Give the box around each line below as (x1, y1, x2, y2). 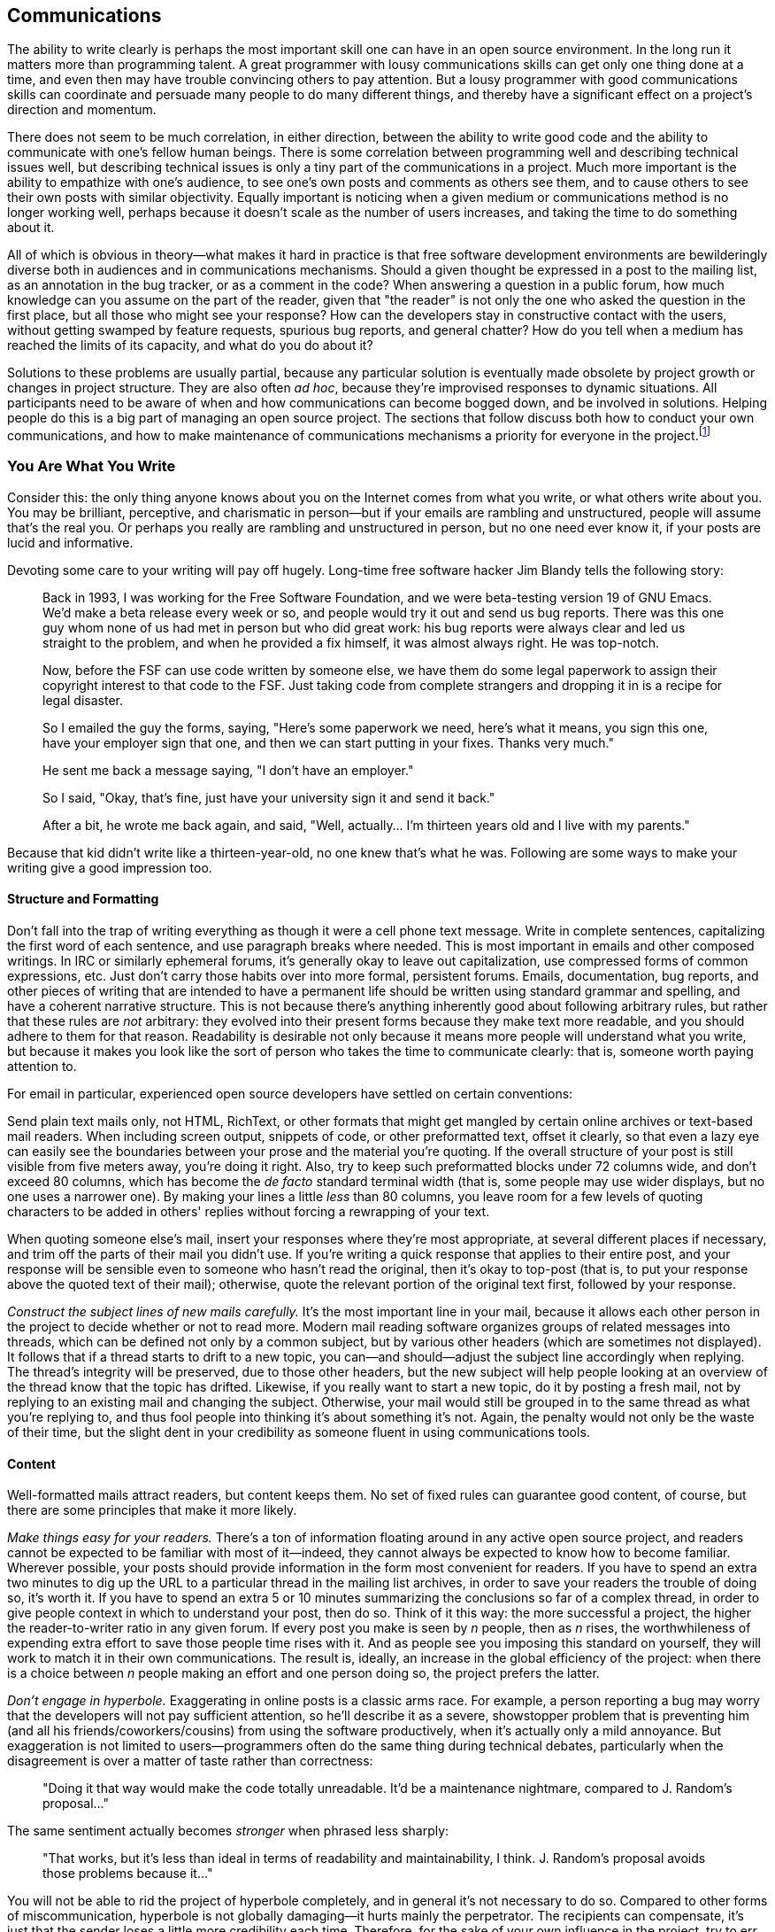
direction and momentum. (7, 102, 157, 118)
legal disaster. (42, 692, 123, 708)
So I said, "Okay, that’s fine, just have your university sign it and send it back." (42, 789, 495, 805)
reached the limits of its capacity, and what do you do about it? (7, 338, 373, 353)
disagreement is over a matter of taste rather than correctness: (7, 1753, 373, 1769)
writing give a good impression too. (7, 859, 212, 875)
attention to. (7, 1059, 77, 1075)
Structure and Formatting (7, 891, 159, 907)
